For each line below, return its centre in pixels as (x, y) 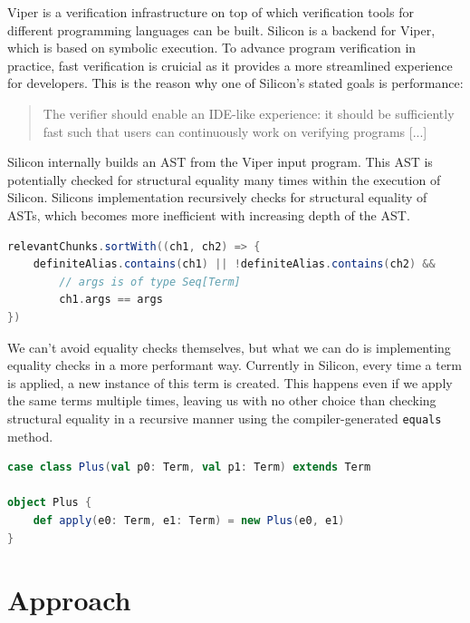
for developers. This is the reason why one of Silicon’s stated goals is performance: (235, 83)
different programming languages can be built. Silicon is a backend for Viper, (221, 29)
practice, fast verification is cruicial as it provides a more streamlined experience (230, 65)
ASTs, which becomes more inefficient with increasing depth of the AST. (209, 214)
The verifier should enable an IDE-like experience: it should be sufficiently (249, 113)
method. (30, 436)
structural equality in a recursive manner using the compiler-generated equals (225, 418)
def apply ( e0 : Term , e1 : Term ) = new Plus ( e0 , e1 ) (189, 520)
